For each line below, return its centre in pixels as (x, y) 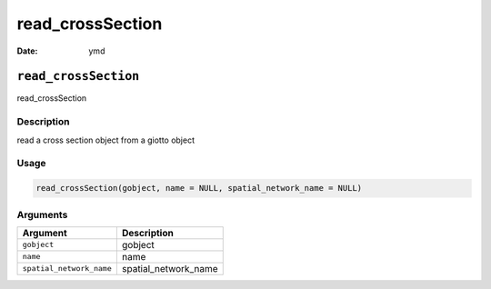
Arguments (42, 214)
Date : (27, 51)
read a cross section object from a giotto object (106, 140)
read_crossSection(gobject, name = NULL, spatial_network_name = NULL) (199, 188)
